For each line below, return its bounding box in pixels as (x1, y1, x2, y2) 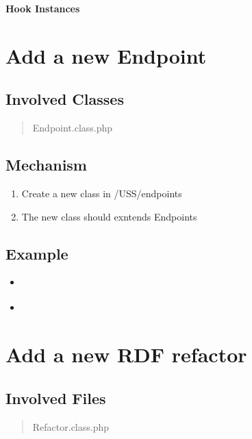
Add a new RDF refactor (5, 340, 247, 368)
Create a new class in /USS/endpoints (21, 186, 182, 200)
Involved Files (5, 387, 106, 408)
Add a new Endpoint (5, 41, 207, 69)
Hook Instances (5, 1, 80, 15)
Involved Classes (5, 88, 124, 110)
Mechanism (5, 154, 87, 175)
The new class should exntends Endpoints (21, 209, 197, 223)
